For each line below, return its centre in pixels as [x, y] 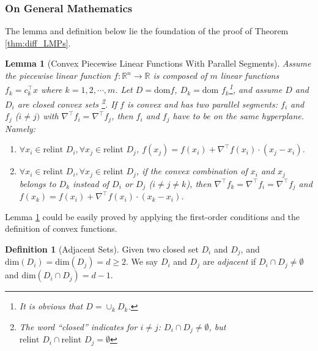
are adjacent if [229, 261]
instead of [91, 183]
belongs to [38, 183]
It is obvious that [51, 306]
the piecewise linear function [58, 75]
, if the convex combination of [192, 171]
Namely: [20, 128]
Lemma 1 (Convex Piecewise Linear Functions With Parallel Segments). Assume [158, 63]
